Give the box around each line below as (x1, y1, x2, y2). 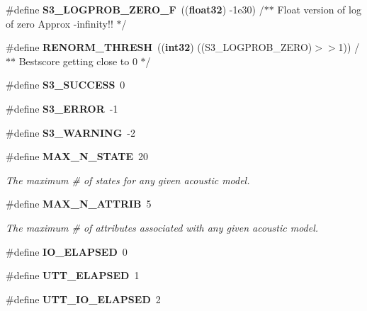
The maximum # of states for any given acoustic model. (6, 172, 250, 187)
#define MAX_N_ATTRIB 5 (6, 196, 152, 211)
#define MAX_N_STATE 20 (6, 149, 149, 164)
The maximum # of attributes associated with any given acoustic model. (6, 220, 319, 234)
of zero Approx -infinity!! (6, 16, 113, 30)
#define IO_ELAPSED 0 (6, 244, 128, 259)
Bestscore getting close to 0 (18, 53, 137, 68)
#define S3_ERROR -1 (6, 101, 118, 115)
